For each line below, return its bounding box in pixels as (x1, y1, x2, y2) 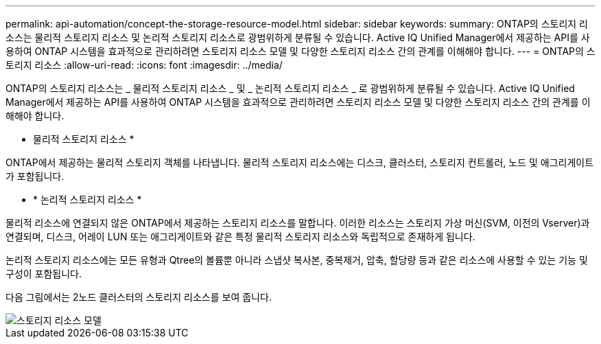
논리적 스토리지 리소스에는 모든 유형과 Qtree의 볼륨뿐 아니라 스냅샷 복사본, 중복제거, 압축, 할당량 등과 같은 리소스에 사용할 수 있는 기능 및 (5, 254, 588, 266)
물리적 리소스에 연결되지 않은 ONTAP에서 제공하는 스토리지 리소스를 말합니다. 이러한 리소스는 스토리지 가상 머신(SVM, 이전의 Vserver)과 (5, 217, 590, 229)
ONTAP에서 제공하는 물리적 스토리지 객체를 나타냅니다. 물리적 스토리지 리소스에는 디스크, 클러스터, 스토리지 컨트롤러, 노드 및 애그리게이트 (5, 157, 594, 168)
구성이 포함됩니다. (5, 268, 82, 279)
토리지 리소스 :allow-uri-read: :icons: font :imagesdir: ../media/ (5, 59, 283, 71)
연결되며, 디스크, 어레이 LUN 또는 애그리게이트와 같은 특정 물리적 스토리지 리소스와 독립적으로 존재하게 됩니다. (5, 231, 475, 242)
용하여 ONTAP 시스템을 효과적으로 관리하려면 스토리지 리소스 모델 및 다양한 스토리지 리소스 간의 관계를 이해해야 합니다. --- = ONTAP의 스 (5, 45, 596, 57)
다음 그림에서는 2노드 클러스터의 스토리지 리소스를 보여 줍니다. (5, 291, 272, 303)
